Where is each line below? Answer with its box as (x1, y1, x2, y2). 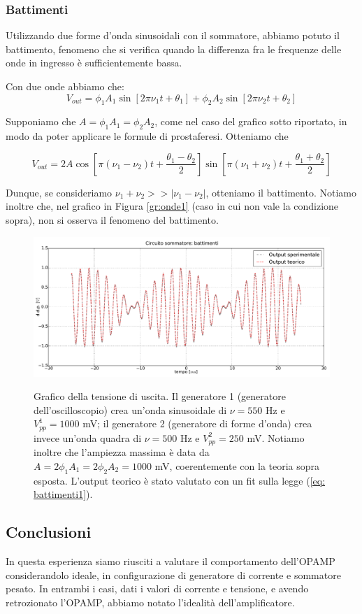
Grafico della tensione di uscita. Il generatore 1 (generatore (34, 389, 286, 404)
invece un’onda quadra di (34, 430, 142, 445)
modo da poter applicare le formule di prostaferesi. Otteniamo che (6, 129, 289, 143)
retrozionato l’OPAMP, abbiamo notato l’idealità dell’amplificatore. (6, 594, 295, 609)
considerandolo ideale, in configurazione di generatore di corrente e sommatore (6, 567, 341, 582)
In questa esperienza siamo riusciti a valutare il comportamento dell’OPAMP (6, 554, 335, 569)
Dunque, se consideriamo (6, 185, 113, 199)
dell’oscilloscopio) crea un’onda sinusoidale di (34, 402, 227, 417)
